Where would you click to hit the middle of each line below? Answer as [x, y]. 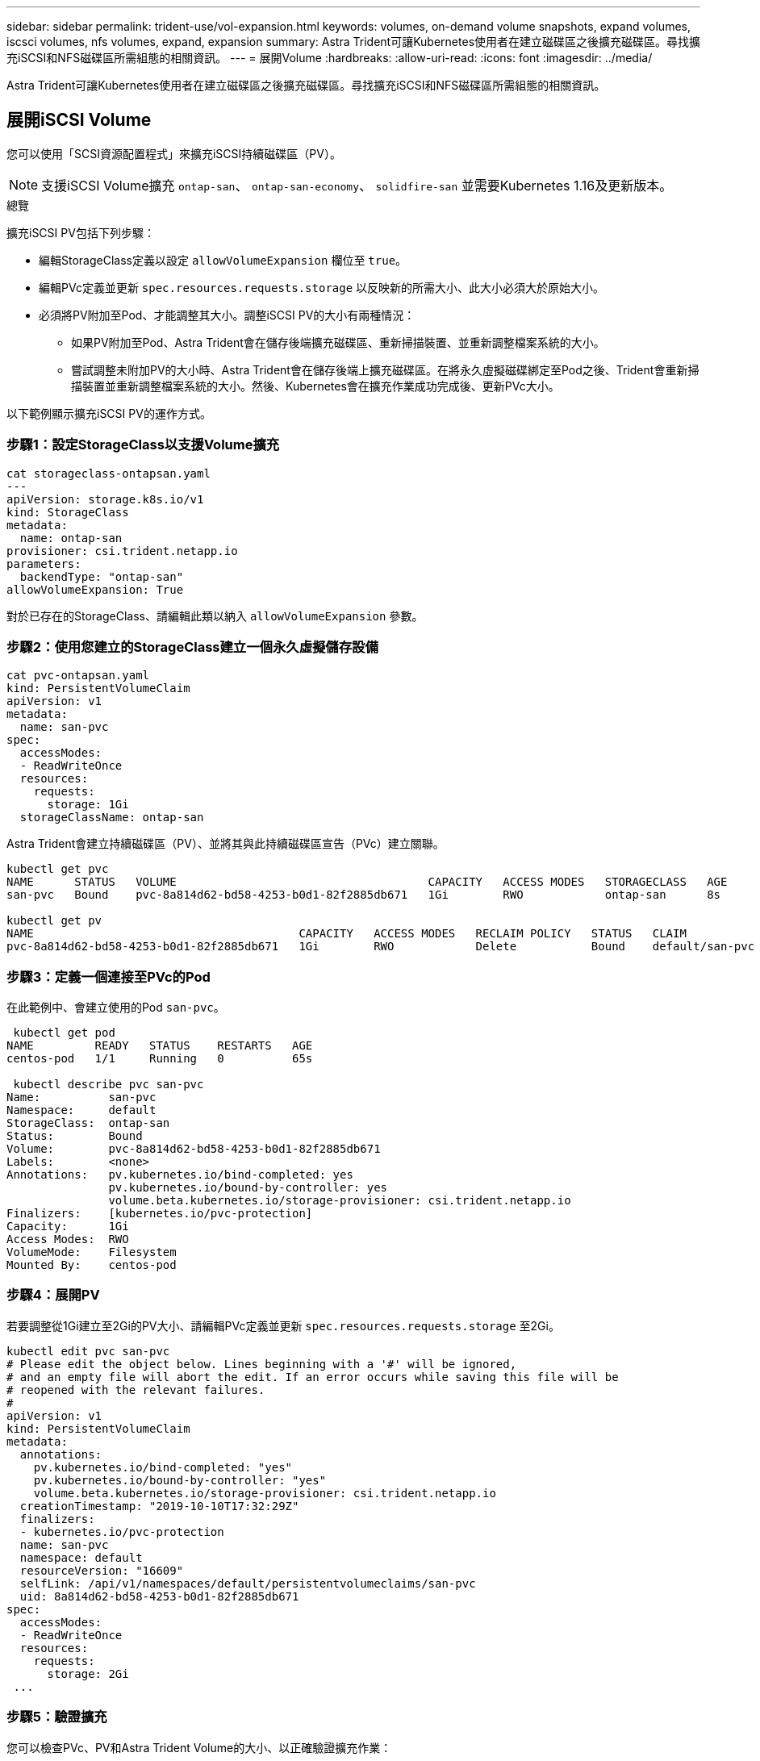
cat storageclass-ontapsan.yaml [109, 473]
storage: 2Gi [88, 1673]
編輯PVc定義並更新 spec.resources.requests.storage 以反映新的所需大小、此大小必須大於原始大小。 [322, 287]
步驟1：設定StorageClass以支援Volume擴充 [143, 445]
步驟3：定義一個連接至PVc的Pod [109, 976]
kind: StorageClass [68, 512]
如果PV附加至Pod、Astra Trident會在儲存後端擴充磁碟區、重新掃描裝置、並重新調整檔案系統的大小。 [338, 342]
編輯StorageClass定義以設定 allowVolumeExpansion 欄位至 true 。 [223, 260]
